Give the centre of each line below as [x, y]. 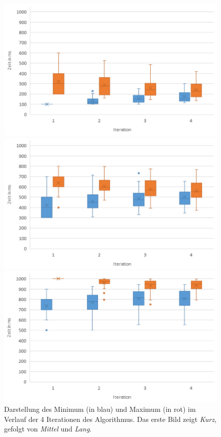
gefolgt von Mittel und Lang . [48, 429]
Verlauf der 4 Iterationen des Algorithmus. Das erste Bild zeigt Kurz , [110, 419]
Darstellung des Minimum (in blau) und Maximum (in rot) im [100, 409]
